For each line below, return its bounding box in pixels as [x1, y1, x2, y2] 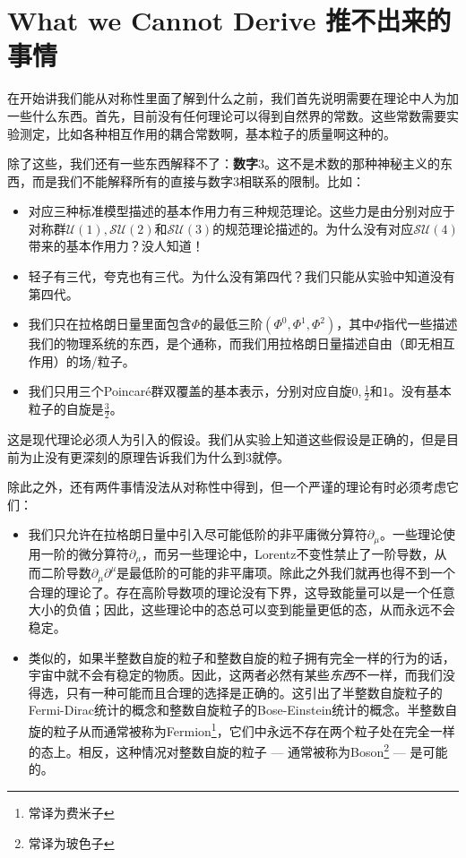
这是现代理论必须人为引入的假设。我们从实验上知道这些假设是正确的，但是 [7, 430, 446, 449]
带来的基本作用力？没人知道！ [28, 236, 204, 255]
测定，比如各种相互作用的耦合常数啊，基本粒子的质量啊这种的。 [19, 124, 396, 142]
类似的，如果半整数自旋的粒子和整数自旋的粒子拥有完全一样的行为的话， [28, 648, 455, 666]
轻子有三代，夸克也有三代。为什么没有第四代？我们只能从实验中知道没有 [28, 267, 455, 286]
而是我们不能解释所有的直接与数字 [31, 171, 233, 190]
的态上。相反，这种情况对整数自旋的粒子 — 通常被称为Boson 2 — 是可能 [28, 740, 448, 760]
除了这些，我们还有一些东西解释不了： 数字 [7, 154, 258, 173]
